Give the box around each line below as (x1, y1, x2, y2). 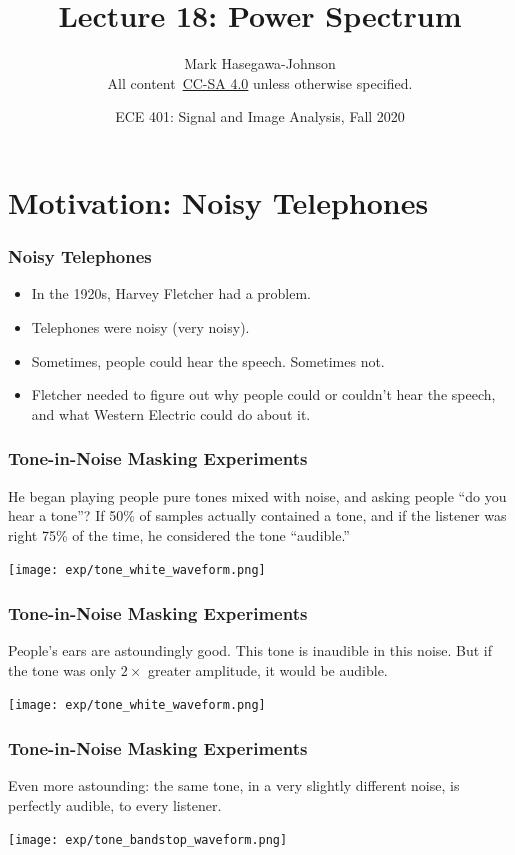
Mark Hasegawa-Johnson (184, 53, 336, 74)
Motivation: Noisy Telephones (8, 181, 429, 222)
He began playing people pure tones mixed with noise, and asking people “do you (8, 485, 507, 506)
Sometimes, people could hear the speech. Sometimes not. (31, 350, 385, 371)
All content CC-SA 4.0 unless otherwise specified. (107, 72, 413, 93)
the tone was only (8, 659, 117, 680)
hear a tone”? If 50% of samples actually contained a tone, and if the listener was (8, 505, 507, 526)
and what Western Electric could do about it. (31, 403, 311, 424)
